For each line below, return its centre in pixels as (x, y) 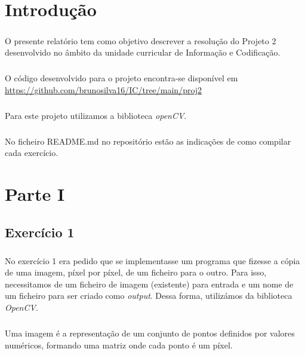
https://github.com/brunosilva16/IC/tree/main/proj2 (104, 89)
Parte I (35, 194)
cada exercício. (32, 153)
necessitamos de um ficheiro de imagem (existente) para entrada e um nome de (149, 284)
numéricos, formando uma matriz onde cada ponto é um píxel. (119, 345)
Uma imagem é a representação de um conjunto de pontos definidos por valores (150, 333)
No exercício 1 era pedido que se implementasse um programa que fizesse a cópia (152, 260)
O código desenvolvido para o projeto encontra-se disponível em (121, 78)
